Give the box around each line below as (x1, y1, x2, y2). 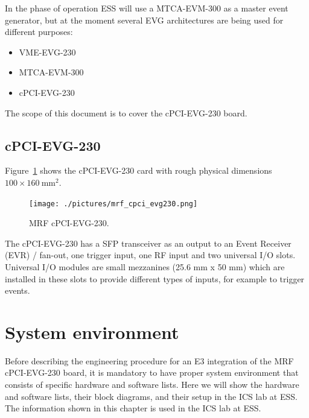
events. (5, 284, 30, 297)
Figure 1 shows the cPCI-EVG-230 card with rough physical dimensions (5, 164, 272, 177)
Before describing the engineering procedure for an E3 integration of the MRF (5, 354, 294, 367)
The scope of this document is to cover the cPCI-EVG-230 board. (5, 106, 247, 119)
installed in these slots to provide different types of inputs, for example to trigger (5, 272, 305, 285)
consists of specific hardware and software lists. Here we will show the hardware (5, 378, 299, 391)
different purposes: (5, 25, 73, 38)
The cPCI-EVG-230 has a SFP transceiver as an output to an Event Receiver (5, 236, 291, 249)
